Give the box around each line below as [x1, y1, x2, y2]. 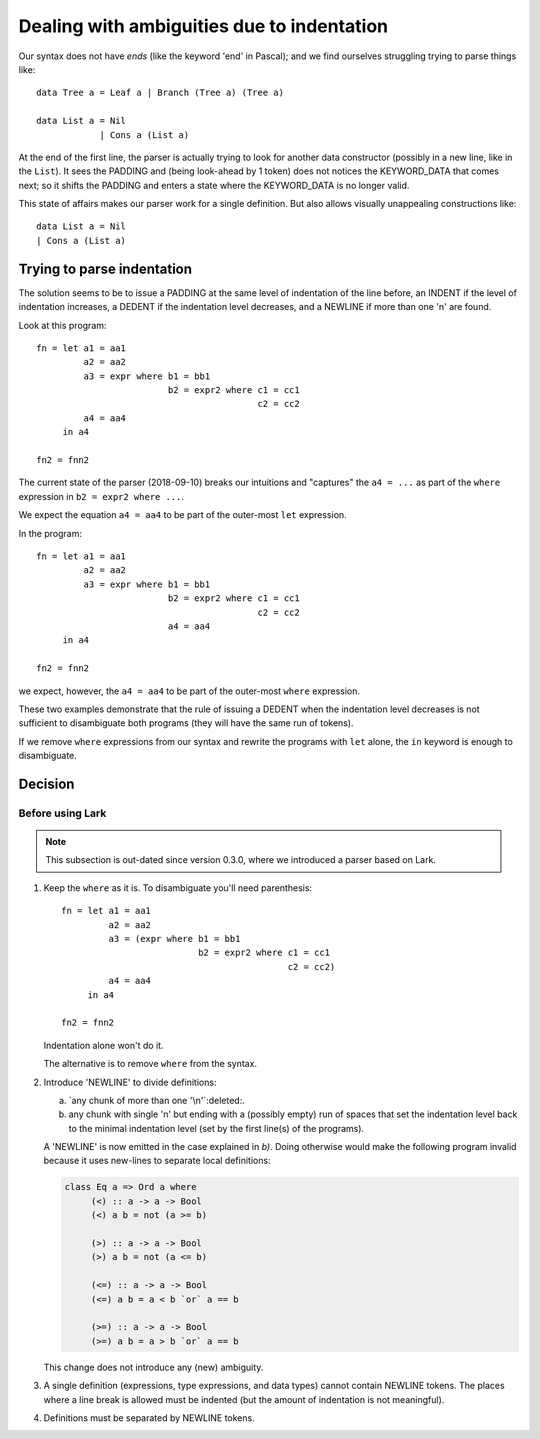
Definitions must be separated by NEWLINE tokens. [43, 1411, 255, 1424]
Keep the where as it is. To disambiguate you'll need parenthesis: [43, 881, 313, 894]
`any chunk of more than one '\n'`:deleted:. [68, 1094, 245, 1106]
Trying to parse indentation [18, 260, 193, 277]
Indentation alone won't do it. [43, 1039, 164, 1051]
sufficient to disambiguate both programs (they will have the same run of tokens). [18, 717, 354, 729]
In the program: [18, 527, 82, 539]
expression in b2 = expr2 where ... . [18, 490, 185, 502]
